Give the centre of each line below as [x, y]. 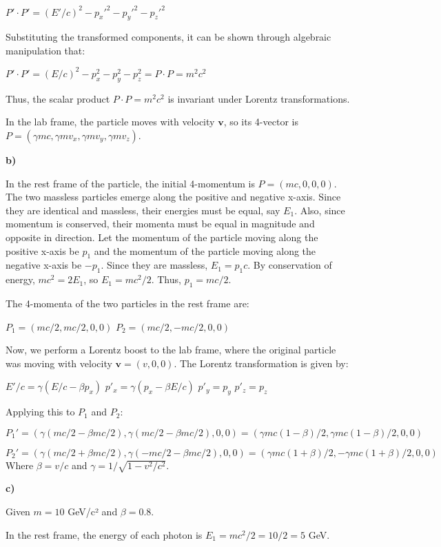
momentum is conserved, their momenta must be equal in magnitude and [160, 224]
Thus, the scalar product [58, 98]
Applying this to [40, 412]
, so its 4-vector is [261, 122]
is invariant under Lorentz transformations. [259, 98]
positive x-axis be [42, 250]
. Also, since [320, 210]
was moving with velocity [59, 363]
